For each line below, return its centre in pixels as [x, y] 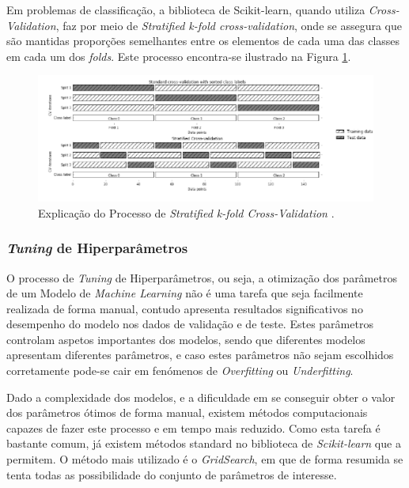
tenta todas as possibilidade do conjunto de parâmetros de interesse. [172, 474]
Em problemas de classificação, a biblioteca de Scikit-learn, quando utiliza [186, 9]
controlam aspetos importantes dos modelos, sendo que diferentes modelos [186, 339]
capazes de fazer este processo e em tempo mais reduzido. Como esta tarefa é [193, 427]
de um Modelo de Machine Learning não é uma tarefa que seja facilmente [185, 293]
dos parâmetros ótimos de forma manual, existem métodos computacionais [187, 412]
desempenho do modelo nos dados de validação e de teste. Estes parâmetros [190, 324]
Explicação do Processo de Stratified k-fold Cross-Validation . [186, 212]
